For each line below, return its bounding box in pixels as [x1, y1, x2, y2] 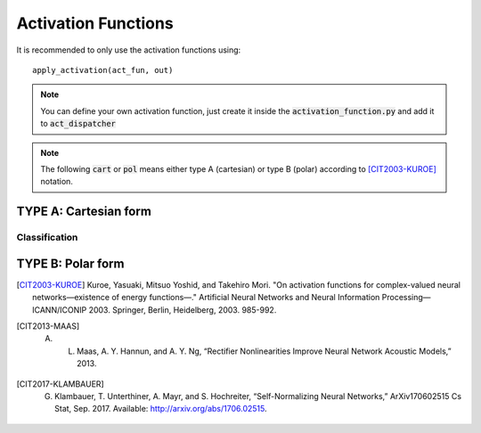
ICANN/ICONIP [32, 304, 87, 315]
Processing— [381, 292, 431, 303]
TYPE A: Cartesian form [16, 204, 151, 219]
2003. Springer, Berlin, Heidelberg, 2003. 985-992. [88, 304, 277, 315]
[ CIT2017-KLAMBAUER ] [16, 379, 104, 389]
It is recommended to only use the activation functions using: [16, 45, 241, 55]
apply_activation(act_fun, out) [32, 65, 174, 75]
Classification [16, 232, 78, 244]
